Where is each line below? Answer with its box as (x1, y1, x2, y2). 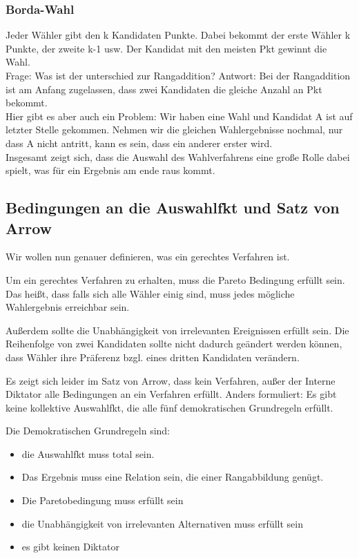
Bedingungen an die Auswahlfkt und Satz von (6, 197, 340, 218)
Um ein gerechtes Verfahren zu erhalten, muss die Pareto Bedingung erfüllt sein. (6, 272, 345, 287)
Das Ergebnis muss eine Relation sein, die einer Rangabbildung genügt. (21, 470, 324, 484)
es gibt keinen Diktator (21, 539, 119, 554)
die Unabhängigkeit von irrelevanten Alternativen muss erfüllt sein (21, 516, 303, 530)
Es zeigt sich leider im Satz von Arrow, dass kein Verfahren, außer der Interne (6, 373, 336, 387)
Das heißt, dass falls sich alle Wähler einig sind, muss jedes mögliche (6, 286, 295, 300)
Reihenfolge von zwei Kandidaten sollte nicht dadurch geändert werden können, (6, 336, 342, 351)
